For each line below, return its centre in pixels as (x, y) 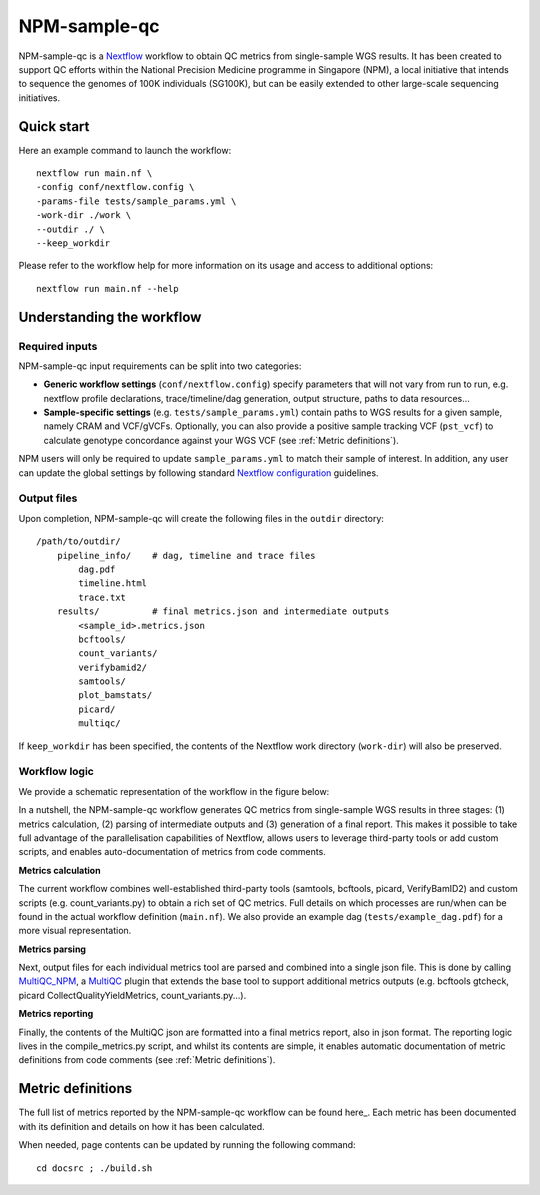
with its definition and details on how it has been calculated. (141, 1126)
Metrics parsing (52, 949)
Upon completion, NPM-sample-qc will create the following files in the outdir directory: (201, 518)
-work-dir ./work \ (84, 215)
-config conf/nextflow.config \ (115, 187)
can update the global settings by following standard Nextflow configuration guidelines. (198, 472)
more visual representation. (75, 931)
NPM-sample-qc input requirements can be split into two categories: (160, 366)
